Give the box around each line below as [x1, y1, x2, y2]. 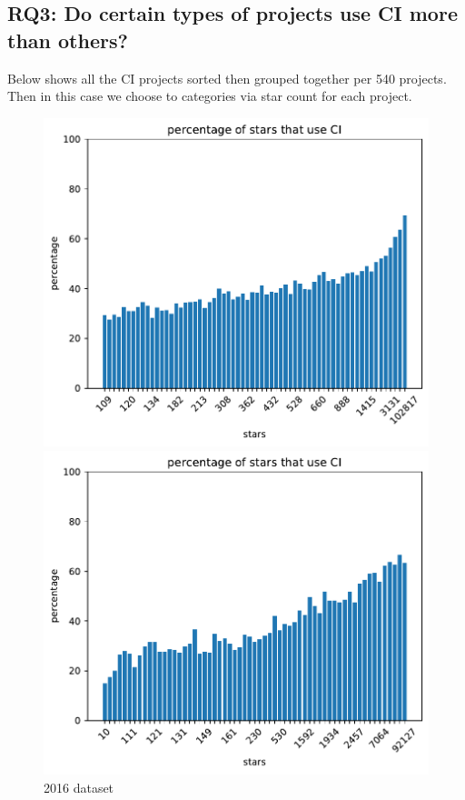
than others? [7, 25, 128, 54]
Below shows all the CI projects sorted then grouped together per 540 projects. [7, 68, 447, 87]
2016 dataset [44, 777, 114, 796]
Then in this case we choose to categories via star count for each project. [7, 86, 412, 105]
